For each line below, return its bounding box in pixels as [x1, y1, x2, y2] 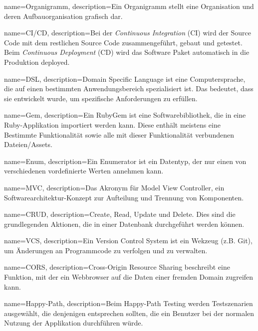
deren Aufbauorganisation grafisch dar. [4, 10, 123, 21]
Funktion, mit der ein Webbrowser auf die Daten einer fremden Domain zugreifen [4, 272, 254, 282]
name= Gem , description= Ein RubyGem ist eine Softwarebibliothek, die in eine [4, 110, 246, 120]
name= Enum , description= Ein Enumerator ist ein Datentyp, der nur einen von [4, 156, 247, 166]
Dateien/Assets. [4, 139, 52, 150]
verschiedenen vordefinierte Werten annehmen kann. [4, 165, 164, 176]
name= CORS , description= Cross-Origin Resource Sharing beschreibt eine [4, 262, 230, 272]
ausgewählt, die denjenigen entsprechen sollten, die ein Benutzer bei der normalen [4, 308, 255, 318]
